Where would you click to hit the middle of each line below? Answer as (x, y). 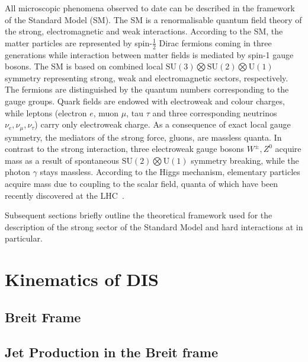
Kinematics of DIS (82, 279)
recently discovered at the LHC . (65, 195)
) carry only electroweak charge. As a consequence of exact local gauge (163, 124)
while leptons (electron (46, 112)
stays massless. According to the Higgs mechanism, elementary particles (170, 172)
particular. (24, 238)
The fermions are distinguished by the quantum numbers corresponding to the (147, 89)
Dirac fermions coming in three (215, 42)
